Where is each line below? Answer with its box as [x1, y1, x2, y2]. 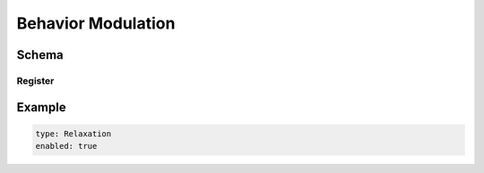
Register [16, 74, 55, 86]
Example [16, 99, 66, 115]
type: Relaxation [35, 128, 112, 138]
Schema [16, 47, 65, 62]
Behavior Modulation [16, 13, 176, 33]
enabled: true [35, 141, 98, 152]
